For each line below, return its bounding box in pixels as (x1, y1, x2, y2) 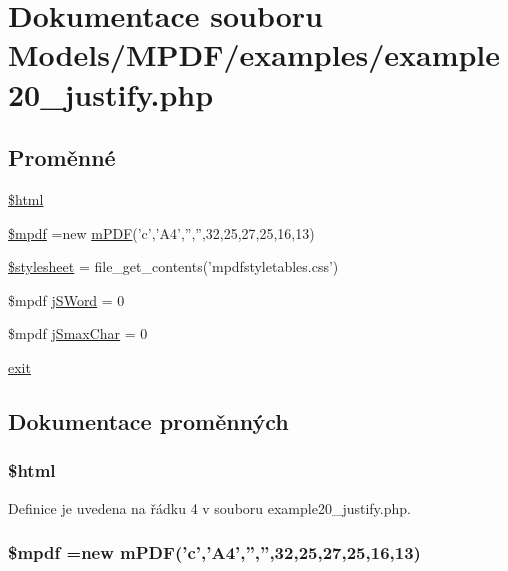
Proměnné (8, 142, 116, 173)
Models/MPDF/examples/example (8, 34, 501, 75)
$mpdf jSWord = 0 (8, 289, 125, 310)
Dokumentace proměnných (8, 405, 289, 436)
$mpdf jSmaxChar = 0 (8, 323, 148, 344)
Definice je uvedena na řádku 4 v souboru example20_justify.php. (8, 497, 411, 518)
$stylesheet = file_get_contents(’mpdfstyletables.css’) (8, 256, 339, 277)
